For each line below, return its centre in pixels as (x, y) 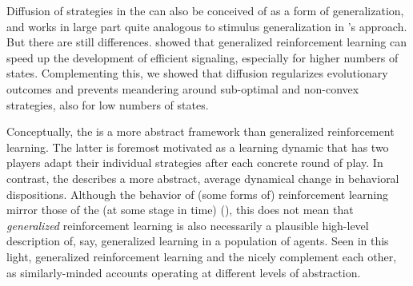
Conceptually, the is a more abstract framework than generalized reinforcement (200, 131)
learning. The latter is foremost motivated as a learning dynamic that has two (198, 147)
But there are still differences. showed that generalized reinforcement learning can (206, 42)
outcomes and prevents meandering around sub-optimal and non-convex (183, 88)
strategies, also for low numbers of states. (108, 104)
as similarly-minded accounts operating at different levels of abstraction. (184, 272)
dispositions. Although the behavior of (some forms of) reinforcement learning (198, 194)
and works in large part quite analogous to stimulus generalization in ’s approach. (207, 26)
